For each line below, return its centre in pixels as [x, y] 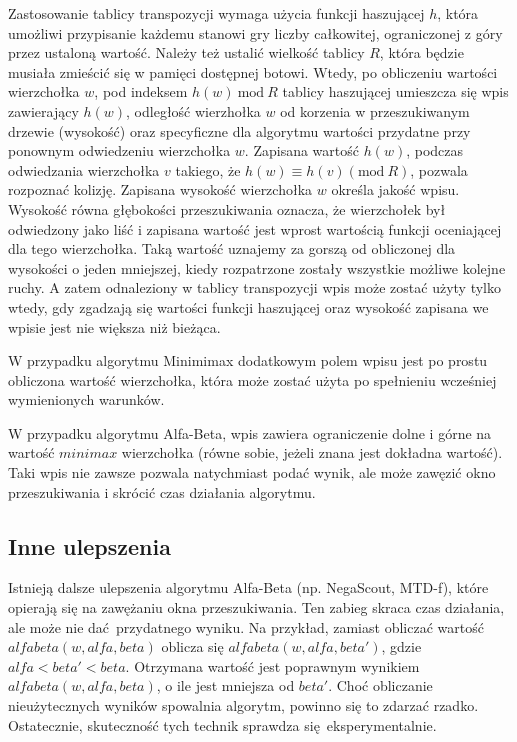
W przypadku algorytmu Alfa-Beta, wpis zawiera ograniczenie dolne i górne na [250, 432]
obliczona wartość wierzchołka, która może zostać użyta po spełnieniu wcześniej [252, 379]
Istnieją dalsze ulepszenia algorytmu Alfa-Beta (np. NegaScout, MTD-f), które [248, 587]
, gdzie [401, 646]
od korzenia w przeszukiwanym [375, 110]
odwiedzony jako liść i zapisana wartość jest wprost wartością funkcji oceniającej [255, 228]
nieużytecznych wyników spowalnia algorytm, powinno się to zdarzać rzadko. [243, 705]
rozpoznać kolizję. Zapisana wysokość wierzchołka [160, 189]
